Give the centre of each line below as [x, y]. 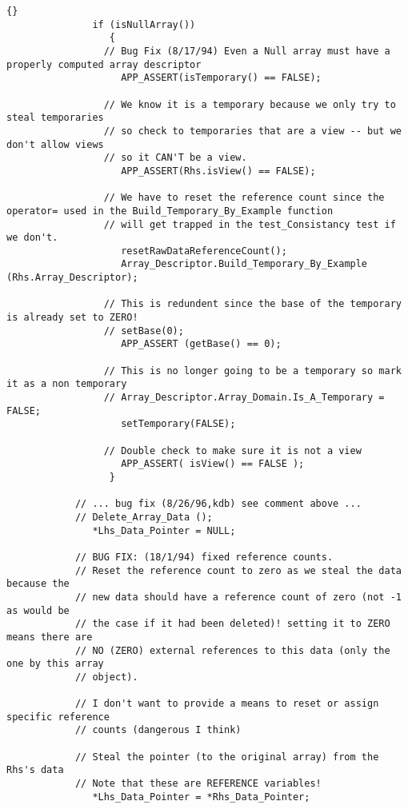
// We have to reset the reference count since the [244, 198]
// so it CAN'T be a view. [175, 158]
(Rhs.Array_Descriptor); [72, 278]
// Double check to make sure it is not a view [232, 450]
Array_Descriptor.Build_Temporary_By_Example [244, 264]
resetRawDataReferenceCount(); [204, 251]
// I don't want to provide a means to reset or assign [227, 704]
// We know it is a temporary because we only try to [250, 104]
